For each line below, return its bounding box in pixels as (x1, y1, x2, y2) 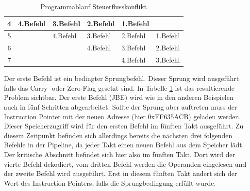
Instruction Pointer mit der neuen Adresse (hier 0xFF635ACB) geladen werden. (4, 111, 241, 121)
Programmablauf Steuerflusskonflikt (40, 1, 147, 11)
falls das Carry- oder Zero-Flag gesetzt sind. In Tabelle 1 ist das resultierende (4, 82, 234, 93)
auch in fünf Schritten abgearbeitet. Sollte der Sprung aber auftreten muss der (4, 102, 237, 111)
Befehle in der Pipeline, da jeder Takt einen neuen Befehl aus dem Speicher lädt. (4, 140, 244, 150)
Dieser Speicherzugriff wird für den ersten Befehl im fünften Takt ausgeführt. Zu (4, 121, 244, 131)
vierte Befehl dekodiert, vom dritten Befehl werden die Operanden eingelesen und (4, 159, 247, 169)
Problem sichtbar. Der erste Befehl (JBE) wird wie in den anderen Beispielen (4, 92, 233, 102)
